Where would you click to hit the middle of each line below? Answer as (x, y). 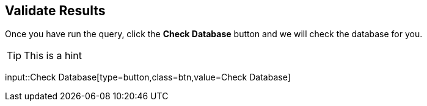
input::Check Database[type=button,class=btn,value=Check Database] (148, 77)
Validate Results (55, 11)
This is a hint (53, 56)
